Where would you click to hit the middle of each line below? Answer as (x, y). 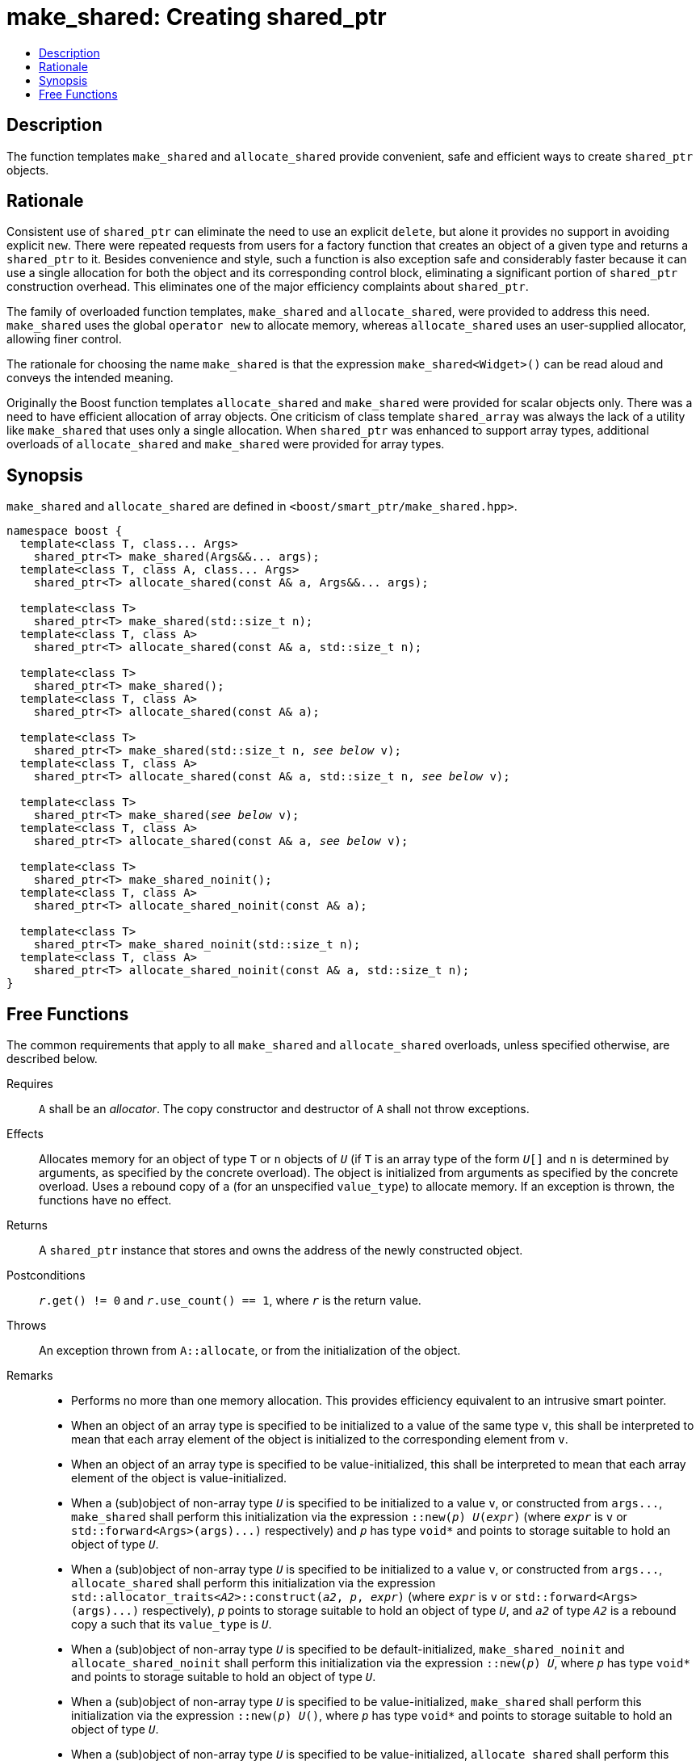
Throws (27, 1326)
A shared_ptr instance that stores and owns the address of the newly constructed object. (281, 1250)
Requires (30, 1084)
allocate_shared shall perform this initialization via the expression (254, 1583)
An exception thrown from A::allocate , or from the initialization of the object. (250, 1351)
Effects (25, 1134)
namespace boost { (65, 531)
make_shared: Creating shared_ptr (197, 17)
